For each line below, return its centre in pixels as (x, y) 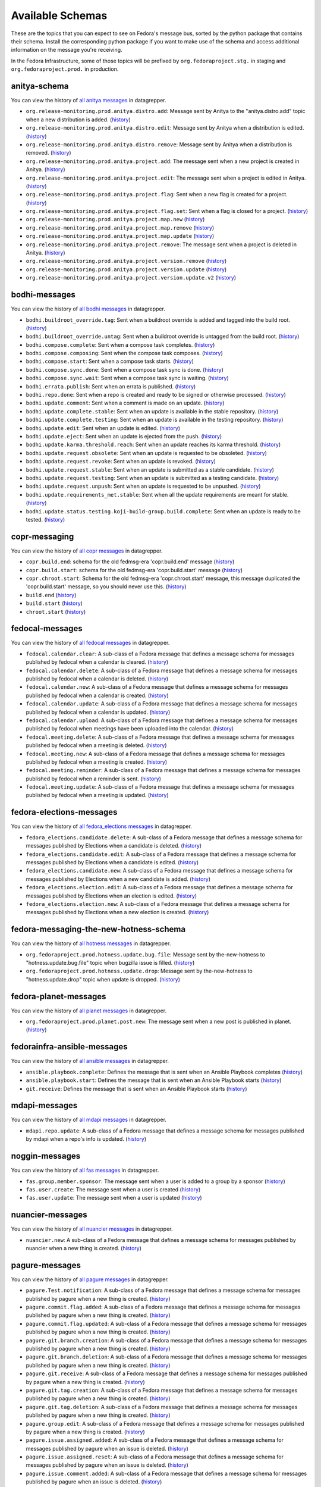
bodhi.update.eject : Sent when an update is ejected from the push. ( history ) (124, 436)
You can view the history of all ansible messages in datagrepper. (90, 1061)
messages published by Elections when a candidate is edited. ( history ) (112, 862)
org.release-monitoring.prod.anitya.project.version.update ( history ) (126, 269)
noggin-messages (46, 1156)
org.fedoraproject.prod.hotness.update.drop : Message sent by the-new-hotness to (139, 971)
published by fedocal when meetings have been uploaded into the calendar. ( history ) (130, 729)
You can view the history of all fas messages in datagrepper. (85, 1170)
